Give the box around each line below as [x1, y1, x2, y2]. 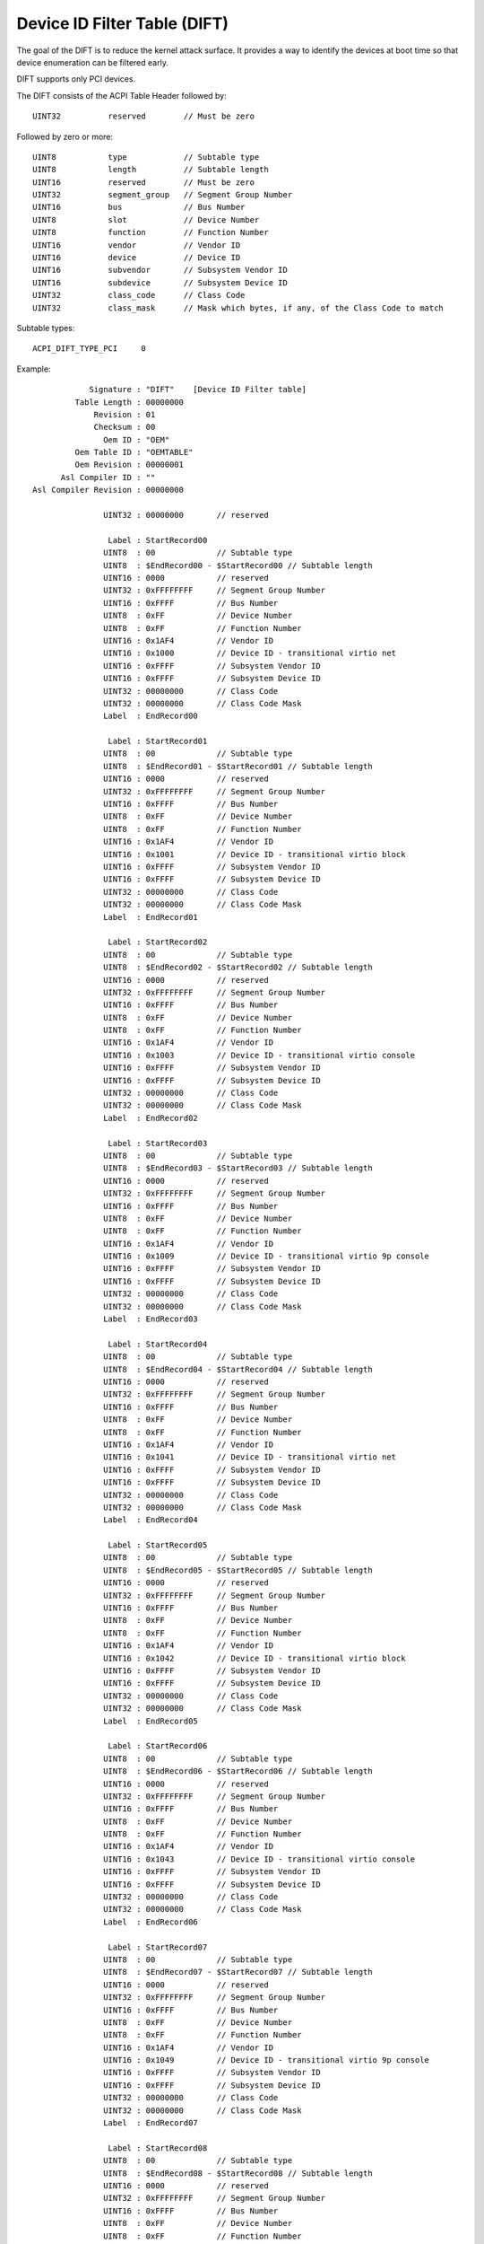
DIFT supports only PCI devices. [16, 74, 136, 84]
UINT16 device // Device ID [32, 252, 241, 263]
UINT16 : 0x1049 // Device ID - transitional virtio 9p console [103, 2056, 430, 2065]
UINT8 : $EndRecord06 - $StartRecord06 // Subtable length [103, 1766, 373, 1776]
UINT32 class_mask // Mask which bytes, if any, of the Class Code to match [32, 302, 444, 313]
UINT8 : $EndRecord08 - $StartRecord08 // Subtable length [103, 2168, 373, 2178]
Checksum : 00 [93, 422, 156, 433]
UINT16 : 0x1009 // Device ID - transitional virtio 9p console [103, 1251, 430, 1261]
